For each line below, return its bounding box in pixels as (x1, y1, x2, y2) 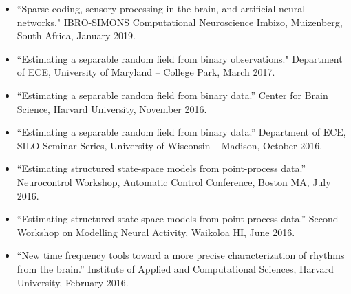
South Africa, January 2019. (17, 28, 136, 43)
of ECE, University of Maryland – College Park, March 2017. (17, 65, 275, 79)
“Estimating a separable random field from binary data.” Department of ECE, (17, 125, 346, 139)
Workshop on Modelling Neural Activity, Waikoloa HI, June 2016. (17, 224, 295, 239)
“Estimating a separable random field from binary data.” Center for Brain (17, 87, 328, 102)
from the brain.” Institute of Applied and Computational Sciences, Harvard (17, 261, 334, 275)
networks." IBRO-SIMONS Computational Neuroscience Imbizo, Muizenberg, (17, 14, 343, 29)
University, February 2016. (17, 275, 129, 289)
